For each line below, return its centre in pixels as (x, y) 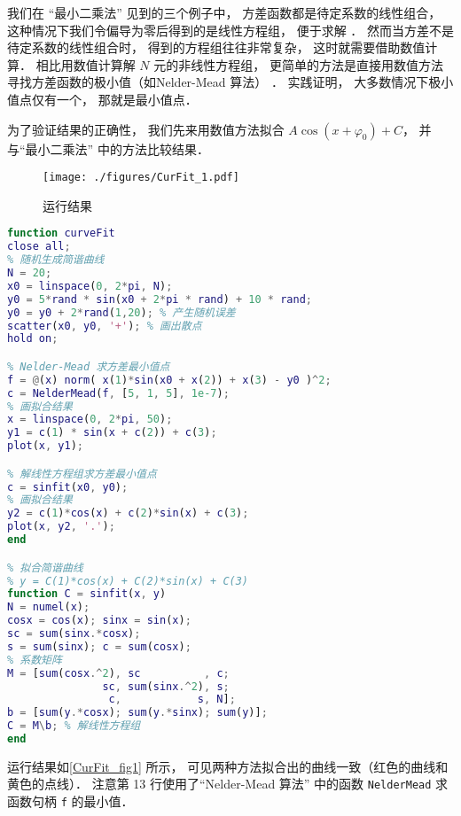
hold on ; (33, 339)
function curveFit (61, 233)
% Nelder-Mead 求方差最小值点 (89, 366)
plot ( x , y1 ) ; (45, 446)
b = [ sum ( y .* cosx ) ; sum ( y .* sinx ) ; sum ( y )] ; (137, 713)
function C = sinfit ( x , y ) (87, 594)
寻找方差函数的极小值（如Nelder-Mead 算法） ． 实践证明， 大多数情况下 (218, 82)
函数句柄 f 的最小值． (70, 801)
